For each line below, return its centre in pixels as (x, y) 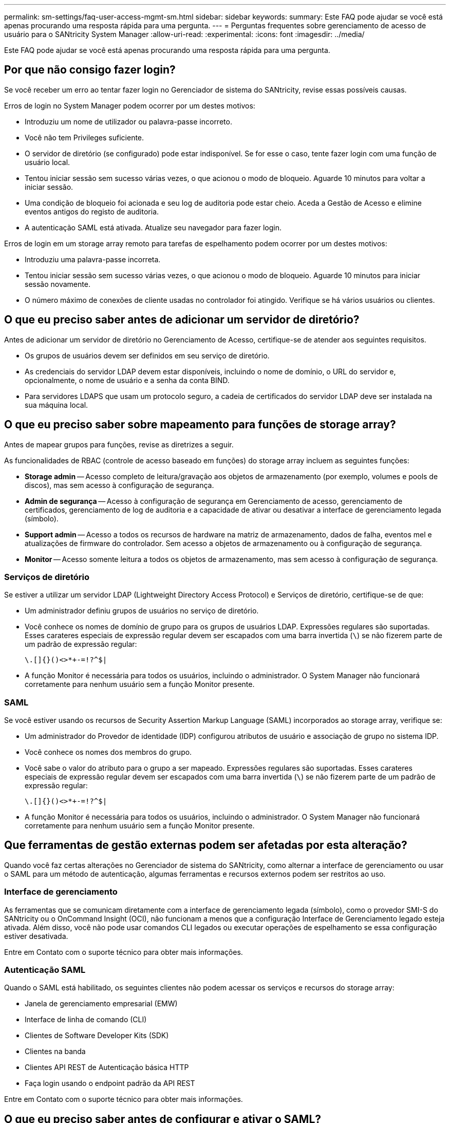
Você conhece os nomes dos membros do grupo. (108, 752)
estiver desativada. (36, 936)
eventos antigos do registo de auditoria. (92, 211)
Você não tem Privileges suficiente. (85, 137)
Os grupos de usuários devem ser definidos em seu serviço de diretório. (147, 355)
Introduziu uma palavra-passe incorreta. (93, 259)
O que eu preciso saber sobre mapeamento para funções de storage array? (200, 425)
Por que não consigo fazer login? (90, 70)
